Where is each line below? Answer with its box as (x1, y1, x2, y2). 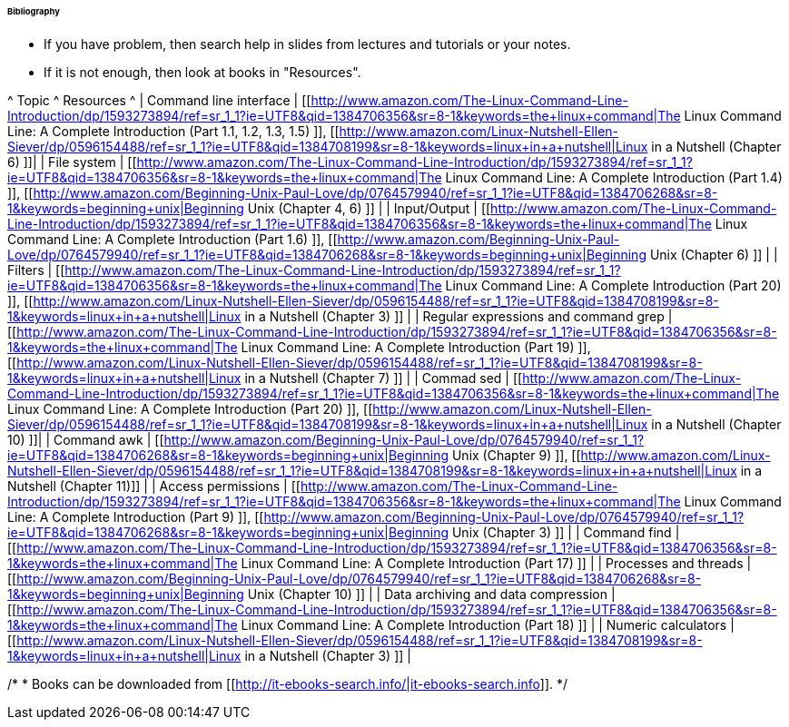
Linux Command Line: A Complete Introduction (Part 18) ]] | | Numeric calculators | (241, 616, 735, 633)
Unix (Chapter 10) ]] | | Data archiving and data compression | (247, 585, 616, 602)
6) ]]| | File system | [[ (7, 153, 137, 170)
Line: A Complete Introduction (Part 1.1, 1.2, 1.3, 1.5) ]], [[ (7, 123, 340, 139)
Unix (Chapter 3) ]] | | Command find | (451, 524, 680, 540)
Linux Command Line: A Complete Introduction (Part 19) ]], (241, 339, 591, 355)
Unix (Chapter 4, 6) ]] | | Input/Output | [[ (247, 200, 491, 216)
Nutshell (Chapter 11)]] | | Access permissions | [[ (7, 477, 301, 494)
